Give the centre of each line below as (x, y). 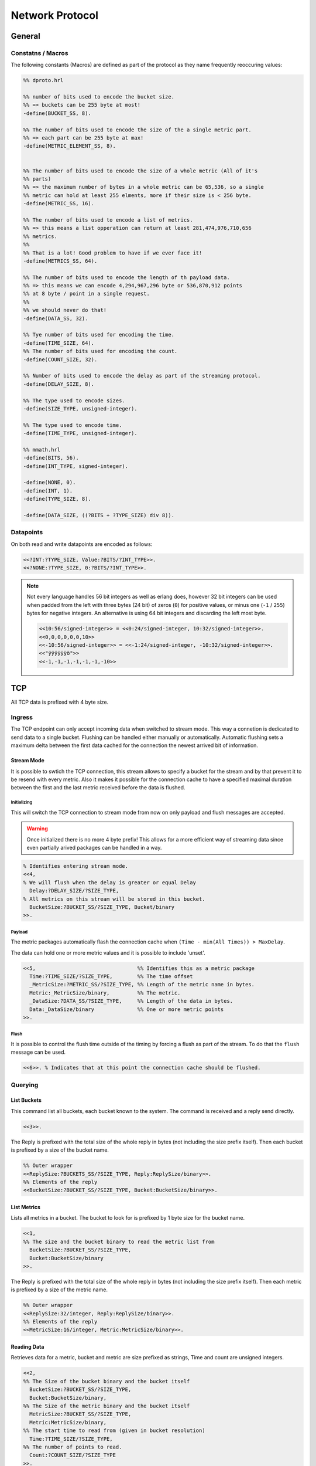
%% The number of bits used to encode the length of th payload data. (127, 277)
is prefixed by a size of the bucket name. (60, 1150)
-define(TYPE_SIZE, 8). (57, 499)
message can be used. (38, 1052)
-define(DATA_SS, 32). (56, 318)
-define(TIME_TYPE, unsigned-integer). (80, 433)
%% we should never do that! (65, 310)
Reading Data (28, 1347)
